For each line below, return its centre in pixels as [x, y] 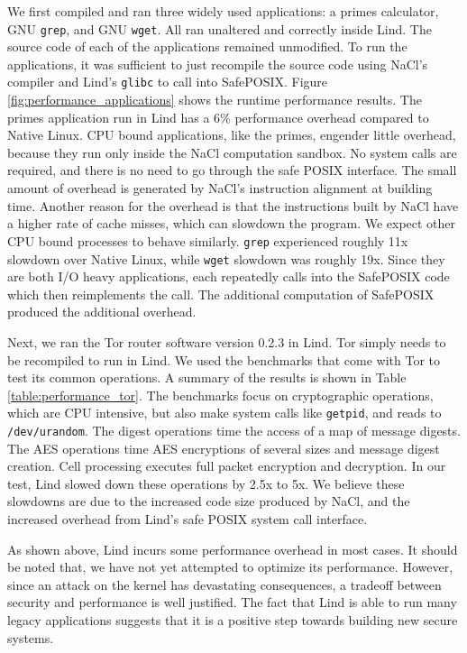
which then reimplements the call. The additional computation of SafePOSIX [221, 294]
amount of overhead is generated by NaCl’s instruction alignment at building [220, 188]
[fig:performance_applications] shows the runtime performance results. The [215, 100]
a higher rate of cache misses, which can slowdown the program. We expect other [232, 223]
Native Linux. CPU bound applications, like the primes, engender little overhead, [232, 135]
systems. [31, 637]
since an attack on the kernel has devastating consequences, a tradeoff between [224, 584]
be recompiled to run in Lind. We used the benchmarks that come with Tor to [224, 359]
